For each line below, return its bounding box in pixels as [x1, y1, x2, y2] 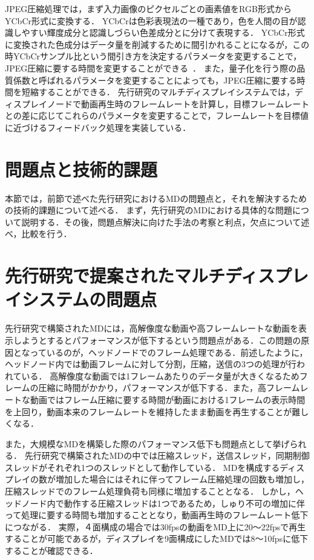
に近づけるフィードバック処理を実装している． [5, 121, 191, 133]
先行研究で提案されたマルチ [5, 263, 226, 288]
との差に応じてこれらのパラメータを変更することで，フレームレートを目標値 [5, 109, 309, 122]
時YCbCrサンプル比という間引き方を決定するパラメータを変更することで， [5, 50, 302, 62]
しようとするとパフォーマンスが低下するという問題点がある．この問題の [13, 333, 301, 346]
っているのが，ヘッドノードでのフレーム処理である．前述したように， [30, 345, 308, 358]
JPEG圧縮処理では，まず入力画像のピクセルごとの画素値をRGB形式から [5, 2, 292, 15]
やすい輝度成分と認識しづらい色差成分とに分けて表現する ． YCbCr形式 [21, 26, 305, 39]
